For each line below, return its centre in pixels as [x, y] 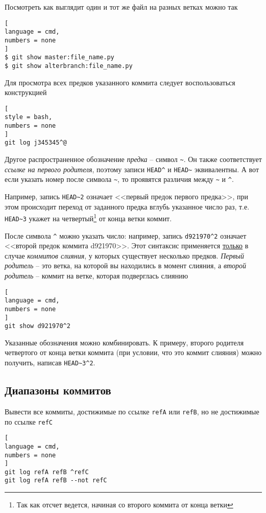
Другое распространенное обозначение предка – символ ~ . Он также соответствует [133, 159]
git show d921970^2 [38, 326]
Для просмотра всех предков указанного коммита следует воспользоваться [120, 82]
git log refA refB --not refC [56, 481]
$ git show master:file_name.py [59, 57]
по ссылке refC [29, 421]
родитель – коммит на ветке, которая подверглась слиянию [96, 275]
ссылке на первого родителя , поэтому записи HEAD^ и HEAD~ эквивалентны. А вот [132, 169]
